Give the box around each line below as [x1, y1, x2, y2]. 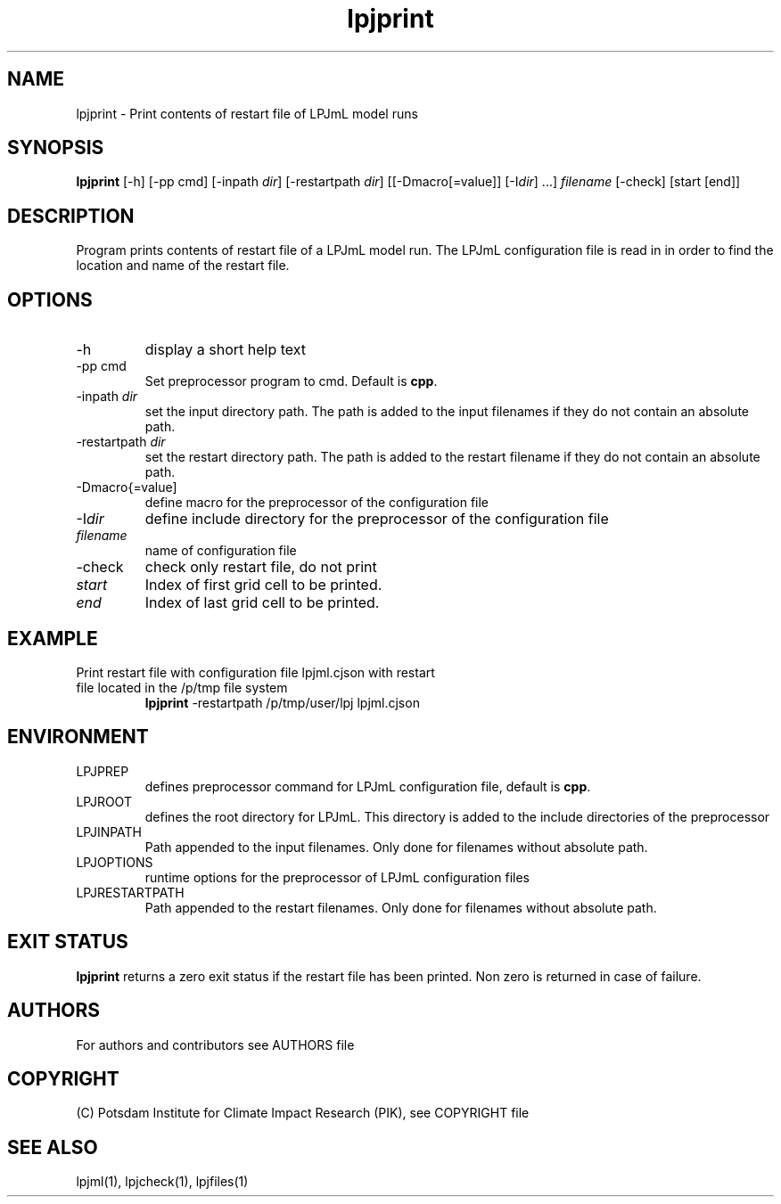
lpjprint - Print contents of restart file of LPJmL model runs [76, 105, 418, 121]
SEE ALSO [7, 1135, 98, 1159]
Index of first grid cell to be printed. [144, 576, 382, 594]
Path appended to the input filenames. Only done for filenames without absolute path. [144, 839, 648, 855]
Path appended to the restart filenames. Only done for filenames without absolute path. [144, 899, 657, 915]
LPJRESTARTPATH [76, 884, 185, 900]
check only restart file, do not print [144, 558, 377, 577]
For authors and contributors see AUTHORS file [76, 1036, 355, 1052]
